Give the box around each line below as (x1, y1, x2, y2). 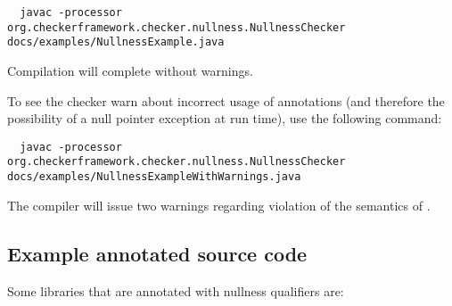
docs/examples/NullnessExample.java (7, 36, 225, 49)
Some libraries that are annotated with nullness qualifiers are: (7, 281, 344, 300)
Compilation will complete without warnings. (7, 61, 253, 79)
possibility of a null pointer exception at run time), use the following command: (7, 109, 442, 128)
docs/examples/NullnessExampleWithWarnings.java (7, 170, 301, 184)
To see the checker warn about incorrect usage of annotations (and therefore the (7, 91, 445, 110)
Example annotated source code (7, 239, 308, 267)
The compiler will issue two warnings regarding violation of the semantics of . (7, 195, 431, 214)
